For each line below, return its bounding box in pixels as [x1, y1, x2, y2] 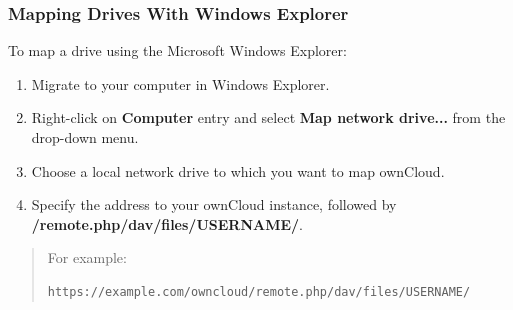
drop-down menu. [31, 127, 139, 147]
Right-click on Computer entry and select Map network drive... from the [31, 107, 506, 128]
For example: [47, 247, 127, 268]
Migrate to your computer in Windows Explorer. [31, 73, 330, 94]
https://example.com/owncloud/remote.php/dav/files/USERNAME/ [47, 284, 471, 299]
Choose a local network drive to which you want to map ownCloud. [31, 160, 445, 181]
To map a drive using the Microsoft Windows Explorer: [8, 40, 347, 61]
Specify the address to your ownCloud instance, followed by [31, 194, 397, 215]
